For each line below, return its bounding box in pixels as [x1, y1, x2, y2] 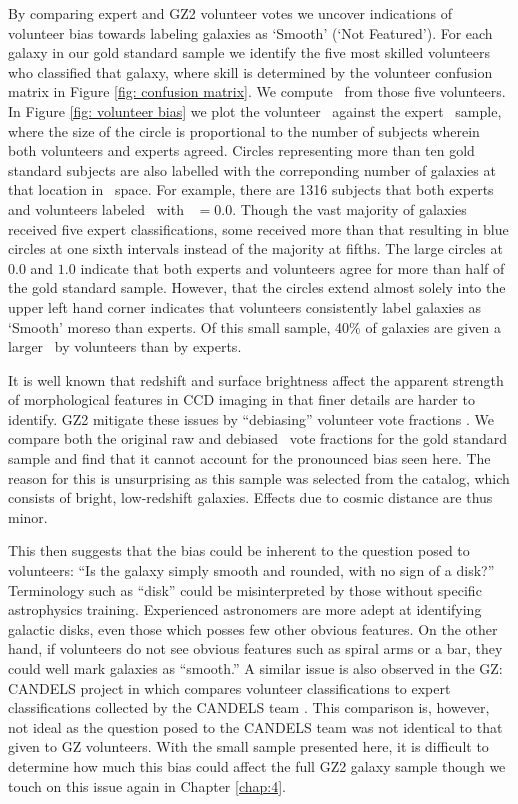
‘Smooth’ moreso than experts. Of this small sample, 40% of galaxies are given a [8, 316, 501, 337]
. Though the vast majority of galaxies [232, 198, 467, 219]
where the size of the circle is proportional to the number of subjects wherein [8, 120, 480, 141]
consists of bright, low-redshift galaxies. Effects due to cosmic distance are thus [8, 487, 493, 508]
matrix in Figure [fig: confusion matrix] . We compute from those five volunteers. [8, 81, 506, 102]
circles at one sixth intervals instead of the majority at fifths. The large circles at [8, 238, 503, 259]
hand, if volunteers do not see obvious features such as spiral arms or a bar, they [8, 638, 503, 659]
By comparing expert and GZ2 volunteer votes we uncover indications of [8, 3, 452, 23]
